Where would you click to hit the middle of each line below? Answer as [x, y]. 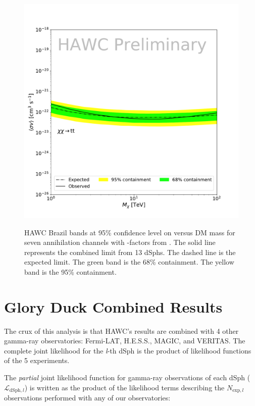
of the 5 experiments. [37, 360]
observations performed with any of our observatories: [87, 398]
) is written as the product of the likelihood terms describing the [124, 387]
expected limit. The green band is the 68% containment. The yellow [129, 262]
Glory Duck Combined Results [113, 306]
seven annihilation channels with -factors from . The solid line [120, 242]
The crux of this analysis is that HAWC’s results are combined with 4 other [121, 331]
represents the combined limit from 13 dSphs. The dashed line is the [130, 252]
